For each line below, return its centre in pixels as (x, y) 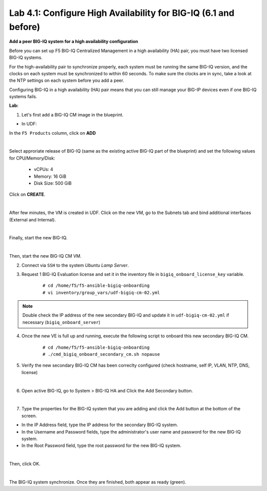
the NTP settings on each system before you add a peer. (67, 81)
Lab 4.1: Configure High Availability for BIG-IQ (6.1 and (122, 13)
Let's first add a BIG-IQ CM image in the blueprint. (72, 114)
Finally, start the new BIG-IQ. (38, 238)
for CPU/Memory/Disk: (32, 158)
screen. (29, 416)
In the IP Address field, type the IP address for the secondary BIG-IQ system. (100, 425)
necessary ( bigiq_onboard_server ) (62, 322)
